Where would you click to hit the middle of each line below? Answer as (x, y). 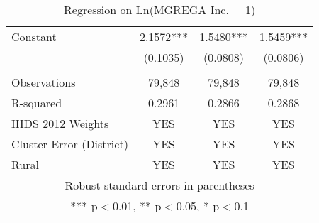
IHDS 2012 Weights (60, 123)
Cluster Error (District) (70, 144)
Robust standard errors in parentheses (159, 185)
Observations (44, 82)
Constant (34, 37)
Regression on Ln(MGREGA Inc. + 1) (160, 10)
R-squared (37, 103)
